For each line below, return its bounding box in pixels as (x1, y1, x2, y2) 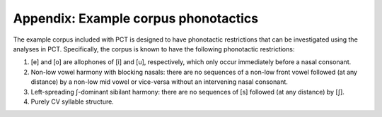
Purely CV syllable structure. (30, 97, 115, 106)
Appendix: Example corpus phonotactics (13, 11, 258, 26)
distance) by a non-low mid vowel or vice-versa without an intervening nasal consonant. (30, 78, 288, 86)
